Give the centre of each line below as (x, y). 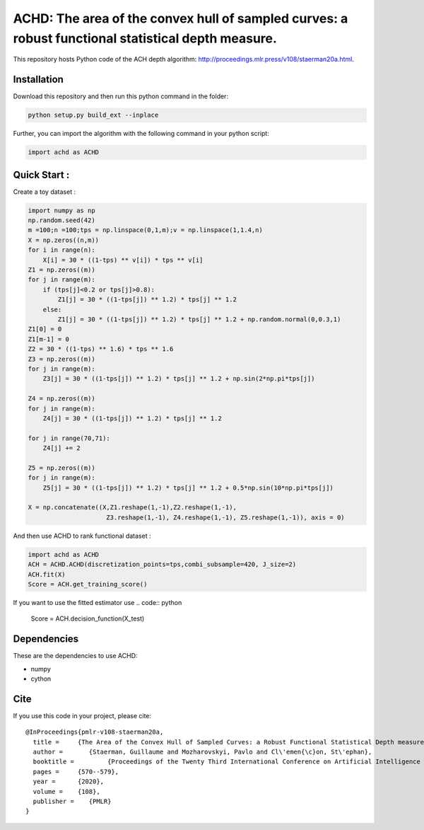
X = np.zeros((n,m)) (63, 240)
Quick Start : (41, 174)
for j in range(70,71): (69, 438)
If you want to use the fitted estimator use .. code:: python (98, 602)
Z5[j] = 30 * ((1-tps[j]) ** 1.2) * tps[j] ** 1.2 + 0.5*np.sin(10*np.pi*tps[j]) (188, 488)
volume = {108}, (66, 791)
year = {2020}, (69, 782)
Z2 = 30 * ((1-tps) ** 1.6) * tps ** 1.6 (101, 349)
